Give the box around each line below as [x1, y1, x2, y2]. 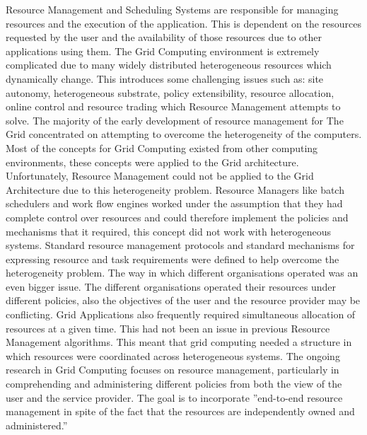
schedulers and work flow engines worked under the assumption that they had [6, 196, 343, 211]
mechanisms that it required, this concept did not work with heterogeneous [6, 224, 332, 238]
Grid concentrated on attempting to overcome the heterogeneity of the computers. [6, 127, 362, 141]
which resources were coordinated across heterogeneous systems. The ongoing [6, 348, 340, 363]
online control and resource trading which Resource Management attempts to [6, 99, 341, 114]
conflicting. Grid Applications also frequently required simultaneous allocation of [6, 307, 356, 322]
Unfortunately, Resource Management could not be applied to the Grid [6, 168, 314, 183]
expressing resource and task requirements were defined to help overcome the [6, 251, 339, 266]
